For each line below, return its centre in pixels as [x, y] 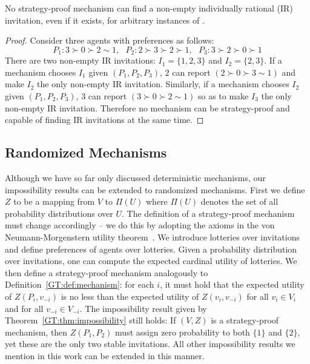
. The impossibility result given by [143, 308]
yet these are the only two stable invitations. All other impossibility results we [150, 344]
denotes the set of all [239, 201]
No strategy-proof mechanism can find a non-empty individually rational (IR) [149, 8]
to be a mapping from [54, 201]
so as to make [223, 96]
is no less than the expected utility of [130, 296]
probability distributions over [59, 213]
